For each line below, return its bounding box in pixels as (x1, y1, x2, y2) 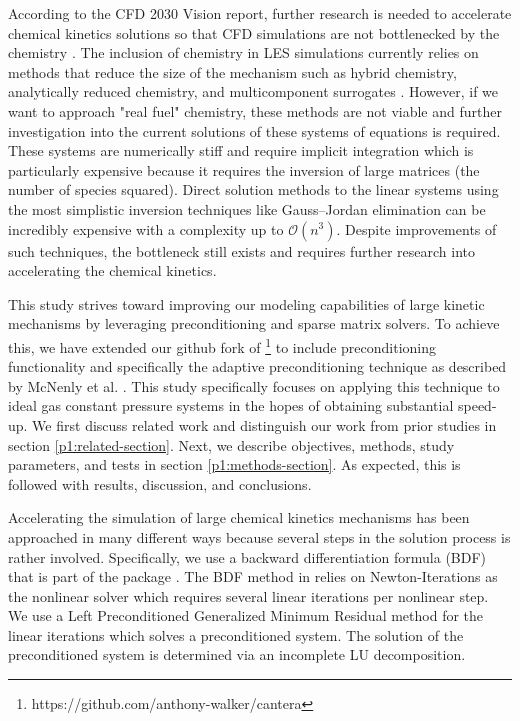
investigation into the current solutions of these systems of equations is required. (8, 120, 501, 141)
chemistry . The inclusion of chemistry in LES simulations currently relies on (8, 42, 479, 63)
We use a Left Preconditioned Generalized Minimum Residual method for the (8, 605, 484, 626)
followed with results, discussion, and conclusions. (8, 473, 312, 494)
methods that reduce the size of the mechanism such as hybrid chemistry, (8, 61, 457, 82)
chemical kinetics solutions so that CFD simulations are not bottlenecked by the (8, 22, 500, 43)
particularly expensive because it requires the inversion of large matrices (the (8, 159, 480, 180)
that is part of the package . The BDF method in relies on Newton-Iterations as (8, 566, 498, 587)
